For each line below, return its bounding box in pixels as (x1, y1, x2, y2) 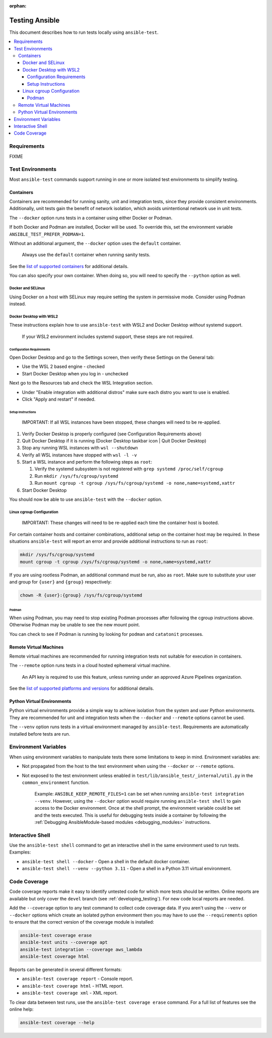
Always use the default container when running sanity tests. (22, 252, 151, 258)
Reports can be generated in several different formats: (9, 966, 122, 972)
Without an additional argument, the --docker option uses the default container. (9, 240, 181, 246)
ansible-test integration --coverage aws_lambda (20, 946, 143, 952)
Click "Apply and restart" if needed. (22, 396, 96, 402)
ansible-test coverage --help (20, 1020, 95, 1025)
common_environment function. (22, 779, 90, 786)
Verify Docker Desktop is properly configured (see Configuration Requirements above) (22, 431, 201, 437)
